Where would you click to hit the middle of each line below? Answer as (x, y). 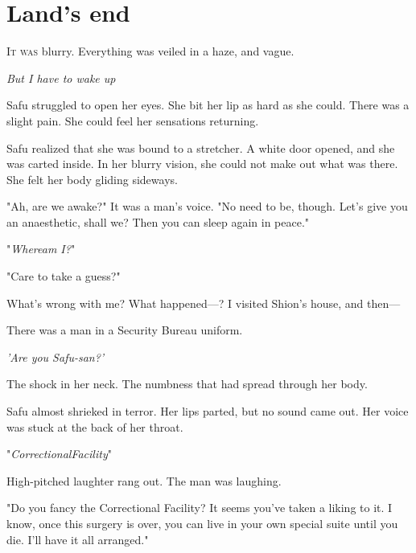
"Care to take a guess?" (64, 276)
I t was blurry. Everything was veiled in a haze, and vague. (150, 51)
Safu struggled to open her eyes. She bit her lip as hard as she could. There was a (208, 105)
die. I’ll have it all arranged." (78, 539)
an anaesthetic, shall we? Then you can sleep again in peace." (158, 221)
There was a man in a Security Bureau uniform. (125, 330)
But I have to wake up (61, 78)
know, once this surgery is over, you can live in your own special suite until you (202, 523)
